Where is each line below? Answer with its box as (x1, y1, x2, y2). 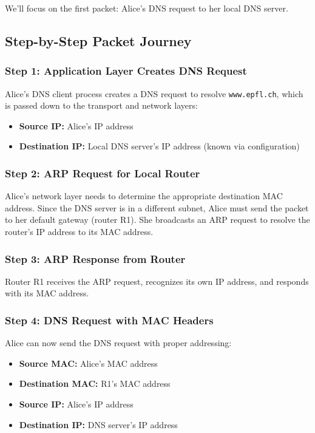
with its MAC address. (5, 287, 89, 299)
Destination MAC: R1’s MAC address (19, 377, 171, 390)
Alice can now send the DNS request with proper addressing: (5, 336, 232, 349)
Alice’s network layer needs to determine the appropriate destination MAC (5, 189, 283, 202)
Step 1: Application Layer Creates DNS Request (5, 63, 247, 78)
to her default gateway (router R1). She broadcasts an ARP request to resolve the (5, 213, 310, 226)
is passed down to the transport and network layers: (5, 99, 198, 112)
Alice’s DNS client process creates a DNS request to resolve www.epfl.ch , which (5, 87, 303, 100)
